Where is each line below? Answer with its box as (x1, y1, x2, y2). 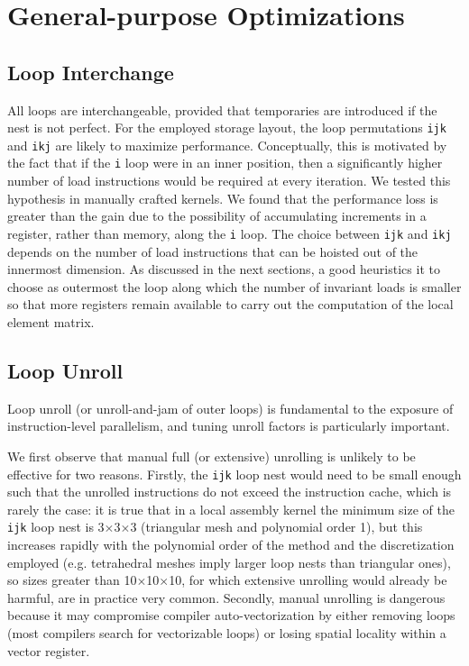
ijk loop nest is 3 (7, 517, 105, 536)
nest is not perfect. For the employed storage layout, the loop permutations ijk (7, 118, 446, 137)
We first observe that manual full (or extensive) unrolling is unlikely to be (7, 446, 416, 465)
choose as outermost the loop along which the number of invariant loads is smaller (7, 277, 462, 296)
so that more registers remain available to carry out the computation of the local (7, 295, 454, 314)
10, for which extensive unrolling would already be (169, 570, 447, 589)
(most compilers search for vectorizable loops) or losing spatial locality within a (7, 624, 446, 642)
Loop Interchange (7, 58, 174, 86)
